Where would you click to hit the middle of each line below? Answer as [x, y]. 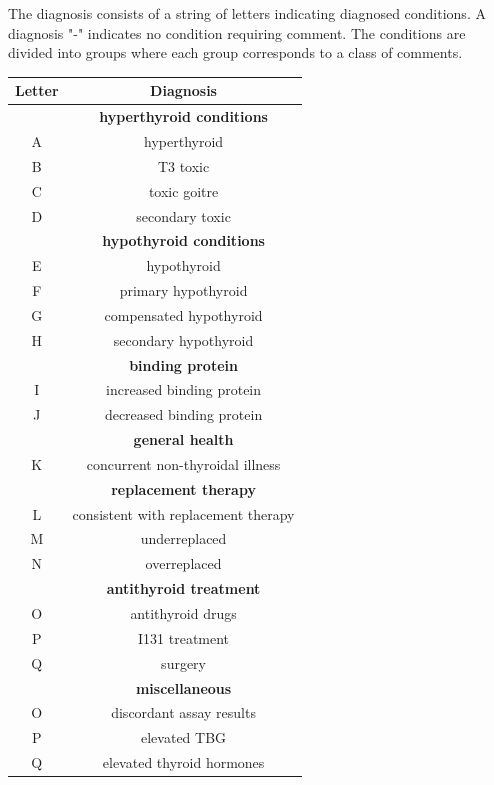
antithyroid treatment [183, 588]
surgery [183, 662]
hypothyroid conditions [183, 240]
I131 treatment [184, 637]
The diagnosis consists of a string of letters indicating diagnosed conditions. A [247, 13]
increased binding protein [184, 389]
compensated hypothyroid [183, 314]
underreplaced [183, 538]
